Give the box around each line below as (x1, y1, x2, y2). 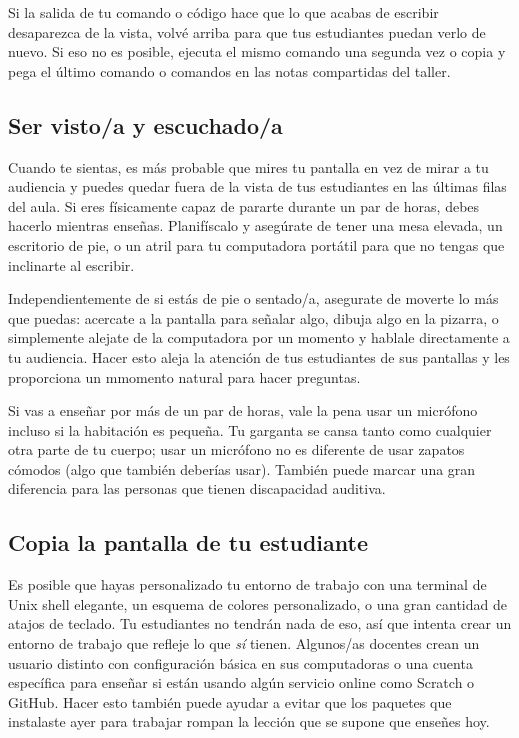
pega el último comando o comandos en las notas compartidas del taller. (8, 60, 451, 81)
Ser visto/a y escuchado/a (8, 109, 283, 140)
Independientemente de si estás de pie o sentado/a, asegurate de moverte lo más (8, 288, 499, 309)
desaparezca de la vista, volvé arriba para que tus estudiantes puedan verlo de (8, 21, 486, 42)
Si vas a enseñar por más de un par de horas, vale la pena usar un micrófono (8, 400, 478, 421)
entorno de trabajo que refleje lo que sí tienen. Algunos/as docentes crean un (8, 633, 480, 654)
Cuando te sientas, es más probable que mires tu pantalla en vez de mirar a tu (8, 156, 489, 177)
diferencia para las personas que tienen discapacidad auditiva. (8, 478, 386, 499)
